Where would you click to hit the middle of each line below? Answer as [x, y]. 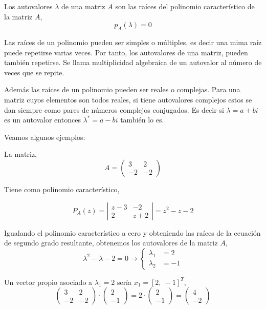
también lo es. [142, 120]
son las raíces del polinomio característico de [185, 6]
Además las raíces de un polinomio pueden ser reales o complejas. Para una [122, 89]
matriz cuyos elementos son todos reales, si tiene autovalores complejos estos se [128, 99]
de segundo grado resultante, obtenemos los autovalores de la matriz [111, 243]
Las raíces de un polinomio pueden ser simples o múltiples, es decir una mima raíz [133, 42]
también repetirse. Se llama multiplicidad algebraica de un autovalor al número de [133, 62]
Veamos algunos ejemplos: [45, 137]
